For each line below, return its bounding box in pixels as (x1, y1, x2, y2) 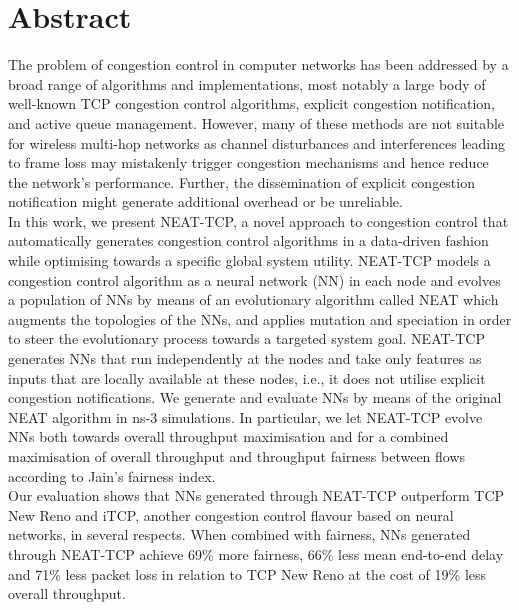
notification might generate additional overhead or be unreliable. (8, 191, 403, 212)
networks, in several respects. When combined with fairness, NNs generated (8, 524, 471, 545)
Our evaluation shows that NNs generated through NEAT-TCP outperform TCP (8, 485, 505, 506)
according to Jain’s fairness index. (8, 465, 216, 486)
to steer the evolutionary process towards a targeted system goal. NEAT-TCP (8, 328, 485, 349)
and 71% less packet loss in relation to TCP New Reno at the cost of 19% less (8, 563, 487, 584)
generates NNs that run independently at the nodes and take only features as (8, 348, 482, 369)
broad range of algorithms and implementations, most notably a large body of (8, 73, 486, 94)
